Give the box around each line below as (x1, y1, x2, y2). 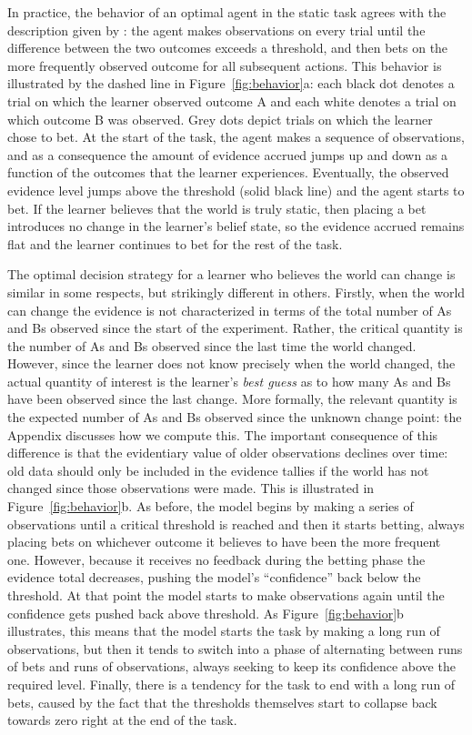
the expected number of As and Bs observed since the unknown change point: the (7, 408, 462, 427)
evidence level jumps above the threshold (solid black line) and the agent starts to (7, 180, 465, 199)
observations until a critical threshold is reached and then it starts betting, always (7, 514, 465, 533)
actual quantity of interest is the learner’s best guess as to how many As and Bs (7, 371, 451, 390)
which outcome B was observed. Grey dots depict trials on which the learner (7, 109, 433, 128)
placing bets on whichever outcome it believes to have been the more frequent (7, 532, 441, 551)
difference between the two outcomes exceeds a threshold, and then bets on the (7, 38, 448, 57)
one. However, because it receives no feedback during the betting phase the (7, 549, 426, 569)
